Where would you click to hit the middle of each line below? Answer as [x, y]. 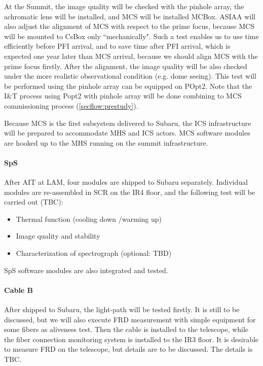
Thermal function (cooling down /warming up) [89, 219]
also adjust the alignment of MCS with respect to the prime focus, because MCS [129, 26]
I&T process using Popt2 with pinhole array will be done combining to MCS [123, 96]
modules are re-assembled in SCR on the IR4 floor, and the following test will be [130, 192]
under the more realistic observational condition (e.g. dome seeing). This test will [130, 76]
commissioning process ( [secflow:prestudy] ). [71, 105]
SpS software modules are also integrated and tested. [86, 270]
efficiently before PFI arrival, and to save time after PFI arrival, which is [117, 46]
